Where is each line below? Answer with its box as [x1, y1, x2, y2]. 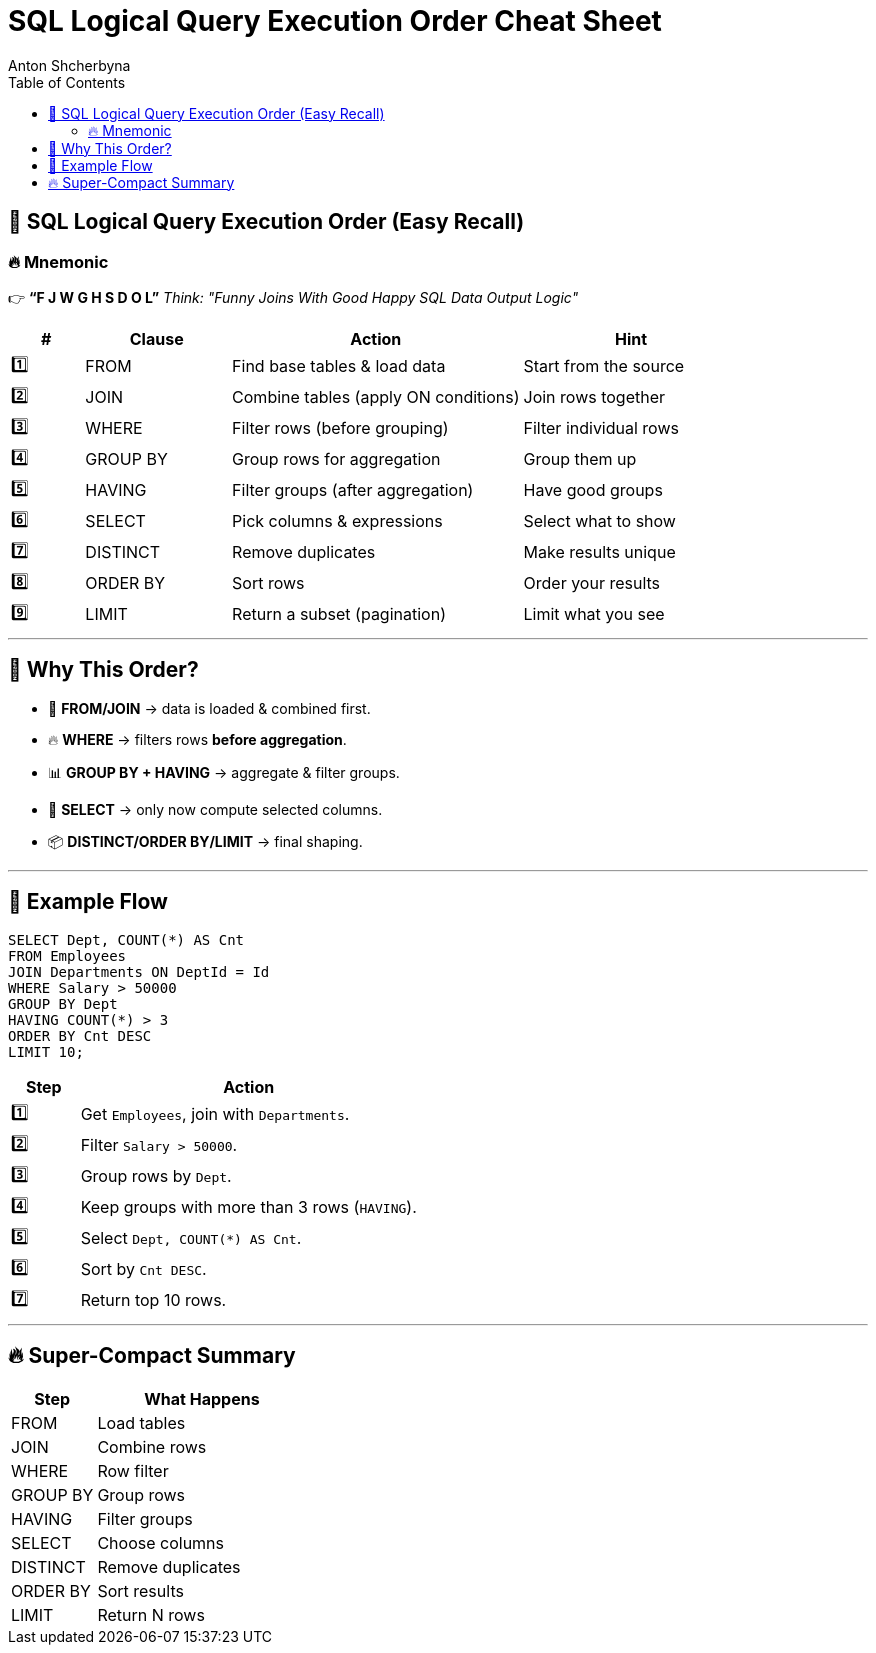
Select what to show [523, 511, 676, 532]
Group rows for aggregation [232, 449, 441, 470]
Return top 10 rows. [80, 1290, 227, 1311]
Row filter [97, 1460, 169, 1481]
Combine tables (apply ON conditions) [232, 387, 520, 408]
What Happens [144, 1388, 260, 1409]
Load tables [97, 1412, 186, 1433]
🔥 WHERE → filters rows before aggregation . [48, 730, 347, 748]
